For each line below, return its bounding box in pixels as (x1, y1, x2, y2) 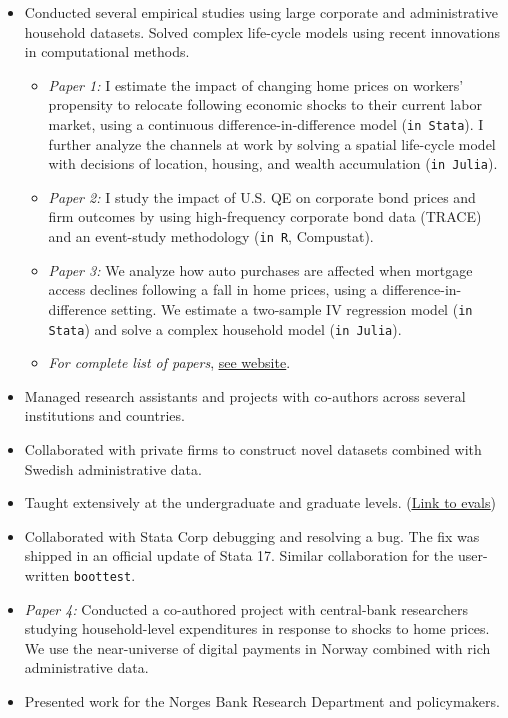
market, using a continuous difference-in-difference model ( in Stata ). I (48, 113, 484, 134)
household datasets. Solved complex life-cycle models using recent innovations (24, 21, 501, 42)
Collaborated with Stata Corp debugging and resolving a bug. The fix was (24, 525, 480, 546)
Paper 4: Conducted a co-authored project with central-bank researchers (24, 598, 468, 619)
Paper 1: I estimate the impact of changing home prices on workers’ (48, 74, 464, 95)
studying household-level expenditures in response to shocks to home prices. (24, 618, 490, 639)
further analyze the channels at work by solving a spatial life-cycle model (48, 133, 496, 154)
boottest (73, 569, 132, 584)
